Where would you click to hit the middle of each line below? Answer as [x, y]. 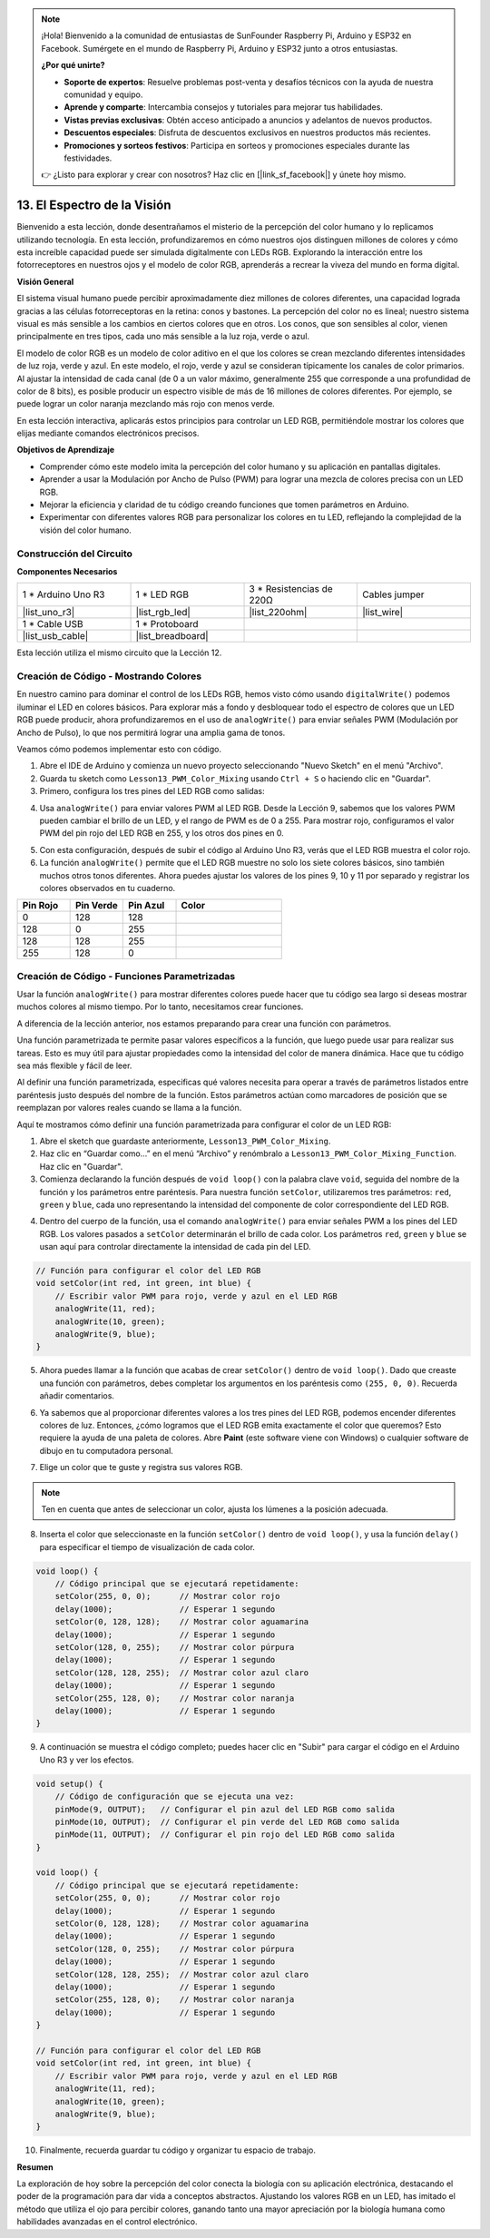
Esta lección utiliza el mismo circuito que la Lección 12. [119, 653]
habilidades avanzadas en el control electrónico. [108, 2222]
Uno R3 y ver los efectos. [87, 1760]
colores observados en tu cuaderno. [108, 888]
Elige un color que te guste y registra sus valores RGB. [141, 1467]
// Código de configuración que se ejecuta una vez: [175, 1796]
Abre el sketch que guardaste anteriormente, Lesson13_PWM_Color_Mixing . [185, 1141]
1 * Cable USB [53, 624]
